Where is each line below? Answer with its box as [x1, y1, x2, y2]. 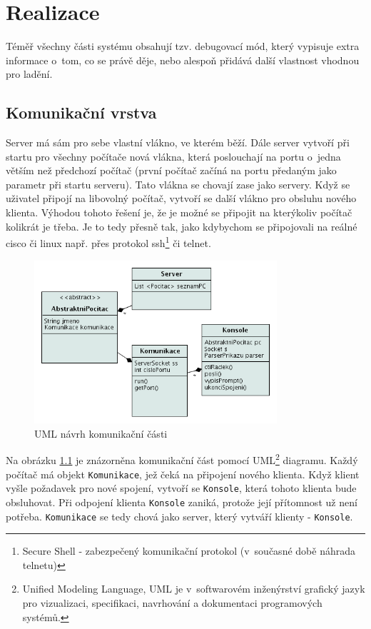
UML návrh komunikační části [34, 426, 168, 441]
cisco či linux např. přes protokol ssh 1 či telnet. [6, 233, 211, 250]
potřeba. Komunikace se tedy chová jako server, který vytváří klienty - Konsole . [6, 508, 353, 523]
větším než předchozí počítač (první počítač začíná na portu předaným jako [6, 163, 337, 178]
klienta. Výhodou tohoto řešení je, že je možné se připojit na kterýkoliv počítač [6, 205, 352, 220]
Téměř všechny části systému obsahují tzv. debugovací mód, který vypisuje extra [6, 39, 360, 54]
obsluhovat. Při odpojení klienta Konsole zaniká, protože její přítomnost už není [6, 494, 357, 509]
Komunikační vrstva [6, 101, 157, 124]
